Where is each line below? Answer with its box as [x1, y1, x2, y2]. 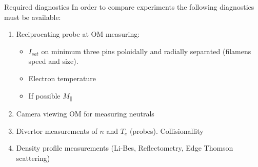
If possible [28, 90, 61, 101]
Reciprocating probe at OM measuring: [16, 29, 140, 39]
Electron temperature [28, 73, 96, 83]
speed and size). [28, 56, 78, 66]
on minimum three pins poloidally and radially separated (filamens [41, 45, 251, 56]
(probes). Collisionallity [129, 125, 204, 136]
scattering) [16, 152, 50, 163]
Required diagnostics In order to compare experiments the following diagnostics [4, 2, 254, 12]
